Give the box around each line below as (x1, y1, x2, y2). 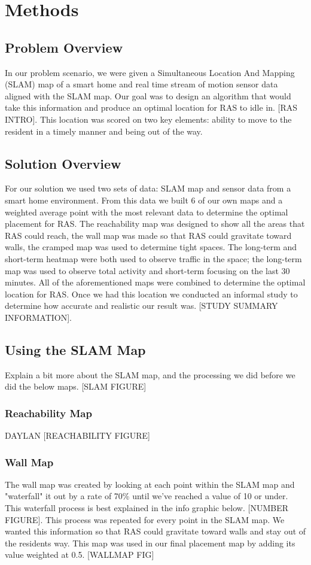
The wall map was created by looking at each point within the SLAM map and (5, 478, 295, 490)
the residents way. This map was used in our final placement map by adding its (5, 536, 295, 549)
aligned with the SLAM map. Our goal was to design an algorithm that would (5, 89, 291, 102)
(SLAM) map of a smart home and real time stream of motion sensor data (5, 78, 278, 90)
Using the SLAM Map (5, 340, 146, 359)
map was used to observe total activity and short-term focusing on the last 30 (5, 264, 290, 277)
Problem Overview (5, 38, 123, 56)
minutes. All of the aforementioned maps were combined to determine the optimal (5, 276, 306, 288)
